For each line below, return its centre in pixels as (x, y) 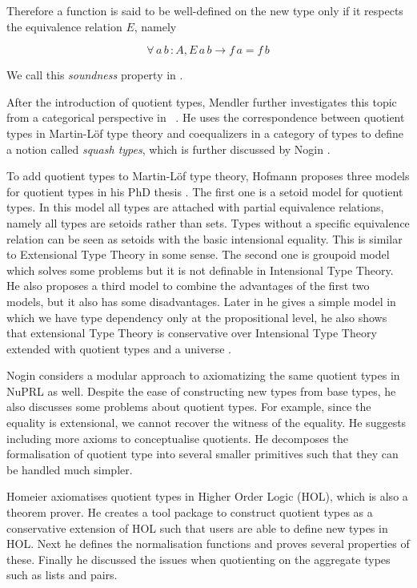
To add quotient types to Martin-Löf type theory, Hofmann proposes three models (208, 176)
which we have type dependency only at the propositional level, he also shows (197, 317)
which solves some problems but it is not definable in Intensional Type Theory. (200, 270)
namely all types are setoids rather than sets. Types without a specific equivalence (208, 222)
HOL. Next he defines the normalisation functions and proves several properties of (208, 544)
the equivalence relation (64, 26)
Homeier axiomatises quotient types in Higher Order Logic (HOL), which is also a (207, 496)
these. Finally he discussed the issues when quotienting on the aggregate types (198, 559)
